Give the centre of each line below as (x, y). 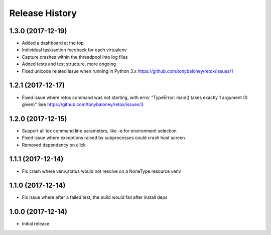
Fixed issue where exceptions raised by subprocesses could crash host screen (103, 138)
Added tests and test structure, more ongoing (69, 64)
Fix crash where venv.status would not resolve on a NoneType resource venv (101, 171)
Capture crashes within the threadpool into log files (75, 57)
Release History (43, 13)
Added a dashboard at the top (53, 43)
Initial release (36, 224)
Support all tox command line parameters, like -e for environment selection (99, 131)
